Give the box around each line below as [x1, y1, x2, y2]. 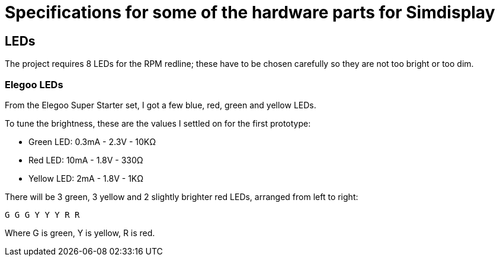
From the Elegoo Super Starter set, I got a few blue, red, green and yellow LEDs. [5, 99, 316, 110]
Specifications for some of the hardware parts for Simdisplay [5, 2, 495, 22]
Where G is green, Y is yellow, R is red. [5, 227, 155, 238]
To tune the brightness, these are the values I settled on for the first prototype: [5, 118, 311, 128]
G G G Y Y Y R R [5, 210, 80, 220]
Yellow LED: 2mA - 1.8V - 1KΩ [28, 173, 144, 183]
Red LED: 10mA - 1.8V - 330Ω [28, 154, 143, 165]
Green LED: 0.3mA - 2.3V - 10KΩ [28, 136, 156, 147]
